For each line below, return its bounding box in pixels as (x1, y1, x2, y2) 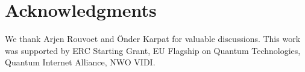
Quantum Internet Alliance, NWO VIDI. (5, 56, 156, 68)
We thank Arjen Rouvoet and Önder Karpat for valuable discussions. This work (5, 32, 301, 45)
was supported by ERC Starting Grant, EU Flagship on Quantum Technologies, (5, 44, 301, 56)
